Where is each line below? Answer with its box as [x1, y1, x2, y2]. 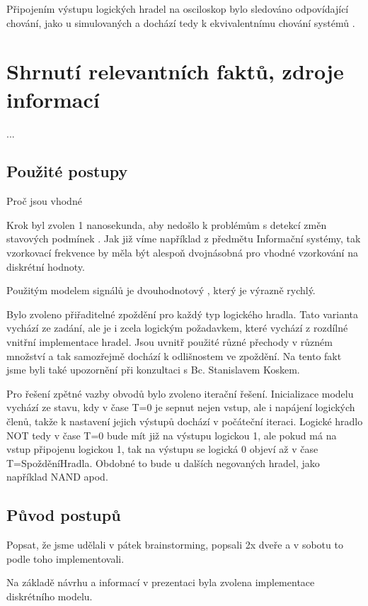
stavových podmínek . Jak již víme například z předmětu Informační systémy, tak [6, 231, 361, 246]
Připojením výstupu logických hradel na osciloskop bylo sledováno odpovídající [6, 1, 349, 16]
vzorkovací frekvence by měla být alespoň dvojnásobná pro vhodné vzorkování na [6, 245, 358, 260]
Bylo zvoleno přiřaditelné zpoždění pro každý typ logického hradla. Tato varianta [6, 306, 359, 321]
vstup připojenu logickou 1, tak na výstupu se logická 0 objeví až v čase [6, 442, 318, 456]
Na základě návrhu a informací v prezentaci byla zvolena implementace [6, 575, 315, 590]
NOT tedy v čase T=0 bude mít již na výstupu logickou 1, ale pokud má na [6, 427, 337, 442]
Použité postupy [6, 160, 128, 182]
